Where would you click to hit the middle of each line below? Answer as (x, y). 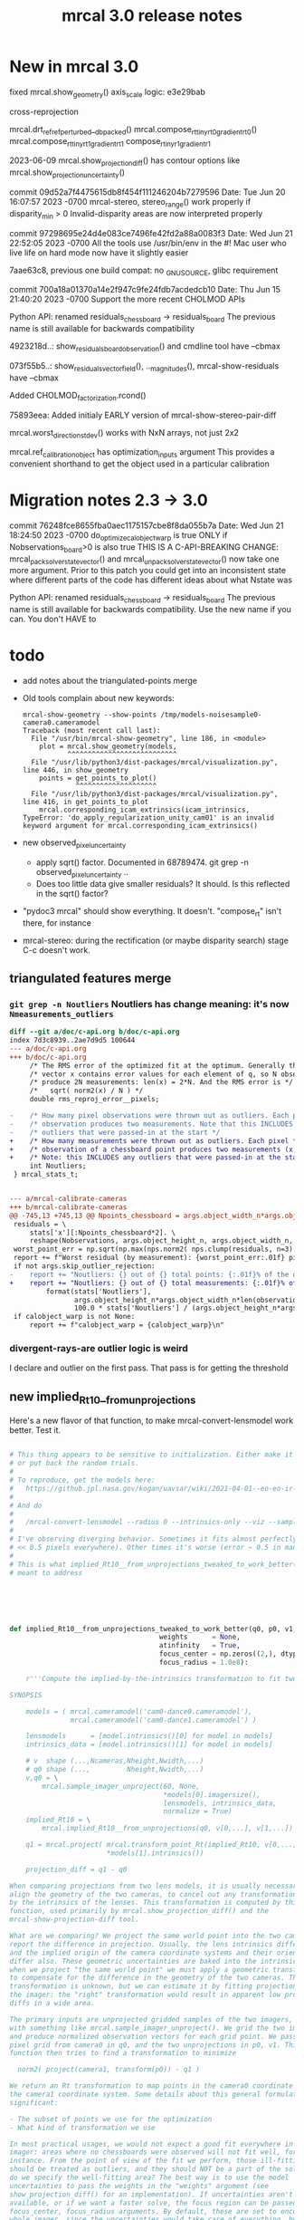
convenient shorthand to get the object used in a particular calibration (139, 464)
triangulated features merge (90, 978)
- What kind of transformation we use (82, 2128)
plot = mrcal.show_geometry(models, (108, 747)
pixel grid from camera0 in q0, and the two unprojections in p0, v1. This (155, 2045)
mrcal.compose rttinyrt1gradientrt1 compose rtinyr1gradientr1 (110, 142)
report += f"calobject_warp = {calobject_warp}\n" (127, 1325)
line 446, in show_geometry (75, 771)
